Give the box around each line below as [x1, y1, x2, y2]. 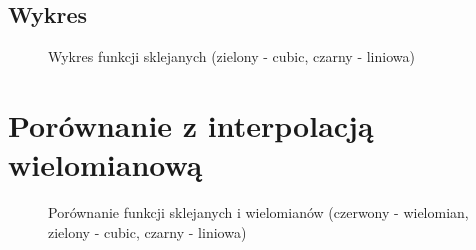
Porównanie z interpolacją [8, 104, 374, 145]
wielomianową [8, 144, 203, 185]
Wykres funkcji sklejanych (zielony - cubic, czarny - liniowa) [48, 46, 415, 67]
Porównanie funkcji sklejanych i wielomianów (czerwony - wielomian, [48, 202, 469, 223]
